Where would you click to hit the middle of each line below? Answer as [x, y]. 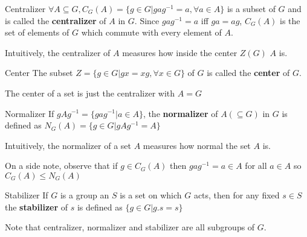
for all [256, 166]
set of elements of [37, 32]
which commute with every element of [151, 32]
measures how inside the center [180, 52]
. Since [147, 20]
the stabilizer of [37, 207]
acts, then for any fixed [237, 194]
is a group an [85, 194]
